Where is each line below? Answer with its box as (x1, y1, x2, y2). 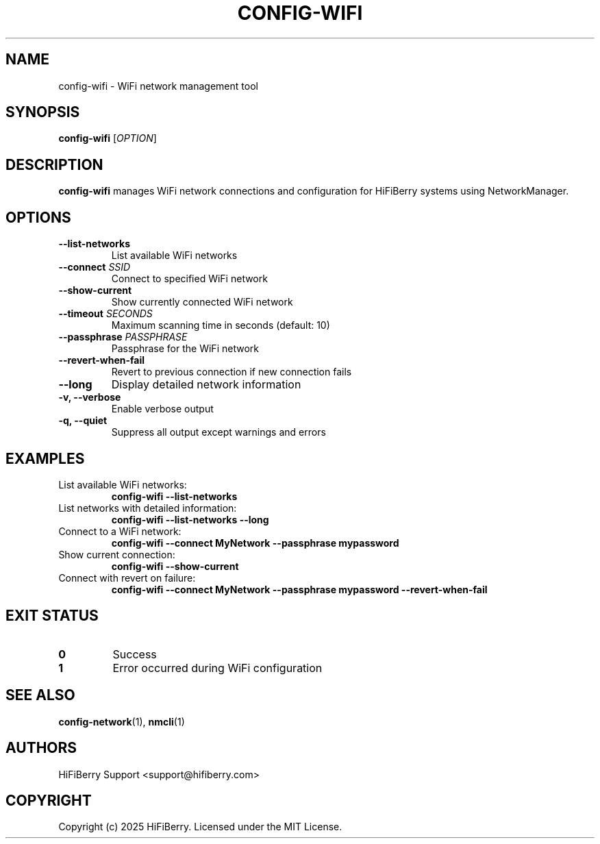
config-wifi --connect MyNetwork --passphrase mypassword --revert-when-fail (111, 583, 488, 595)
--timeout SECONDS (58, 308, 153, 320)
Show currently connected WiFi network (111, 296, 293, 308)
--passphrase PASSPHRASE (58, 331, 188, 343)
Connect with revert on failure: (58, 571, 196, 584)
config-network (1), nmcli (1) (58, 715, 185, 728)
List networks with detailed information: (58, 501, 237, 514)
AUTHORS (5, 739, 77, 757)
